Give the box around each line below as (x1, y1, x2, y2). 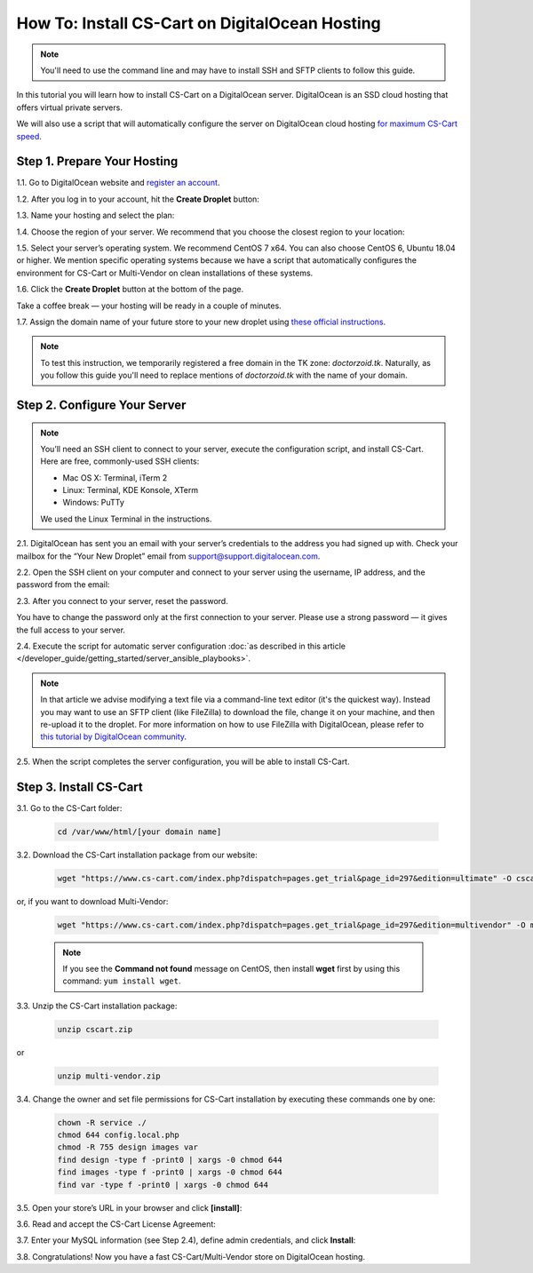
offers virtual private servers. (16, 102, 123, 113)
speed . (16, 131, 42, 141)
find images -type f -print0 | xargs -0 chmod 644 (57, 1167, 283, 1177)
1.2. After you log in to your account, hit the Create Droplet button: (16, 194, 259, 204)
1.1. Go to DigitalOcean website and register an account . (16, 178, 220, 188)
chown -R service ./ (57, 1118, 147, 1127)
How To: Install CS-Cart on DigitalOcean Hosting (16, 13, 381, 33)
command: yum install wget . (62, 975, 181, 986)
